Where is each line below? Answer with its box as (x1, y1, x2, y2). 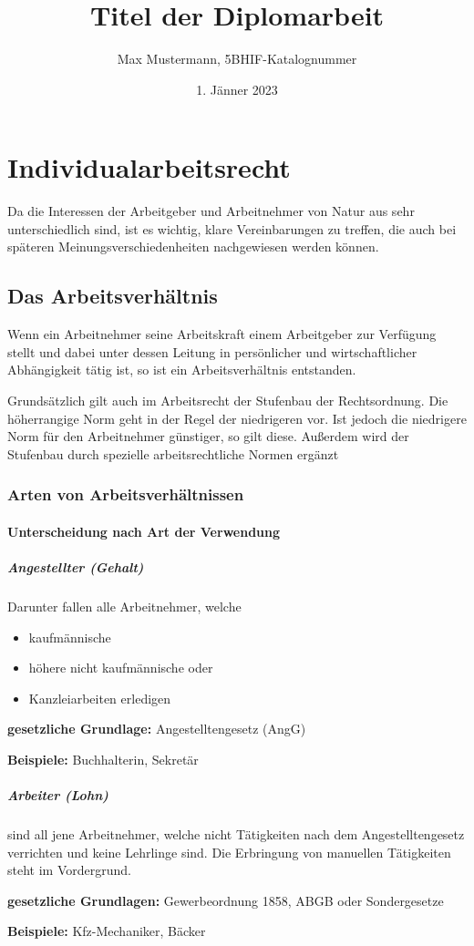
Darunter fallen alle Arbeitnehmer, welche (7, 596, 242, 615)
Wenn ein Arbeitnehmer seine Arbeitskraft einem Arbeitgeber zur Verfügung (7, 324, 437, 344)
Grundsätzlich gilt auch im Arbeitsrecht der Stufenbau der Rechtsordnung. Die (7, 391, 448, 410)
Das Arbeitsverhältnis (7, 282, 218, 310)
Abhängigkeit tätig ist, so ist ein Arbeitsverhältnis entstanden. (7, 360, 356, 379)
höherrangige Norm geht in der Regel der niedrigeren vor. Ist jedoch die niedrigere (7, 408, 467, 427)
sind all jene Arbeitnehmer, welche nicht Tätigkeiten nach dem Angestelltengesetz (7, 825, 465, 844)
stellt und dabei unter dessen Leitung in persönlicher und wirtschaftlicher (7, 342, 417, 361)
